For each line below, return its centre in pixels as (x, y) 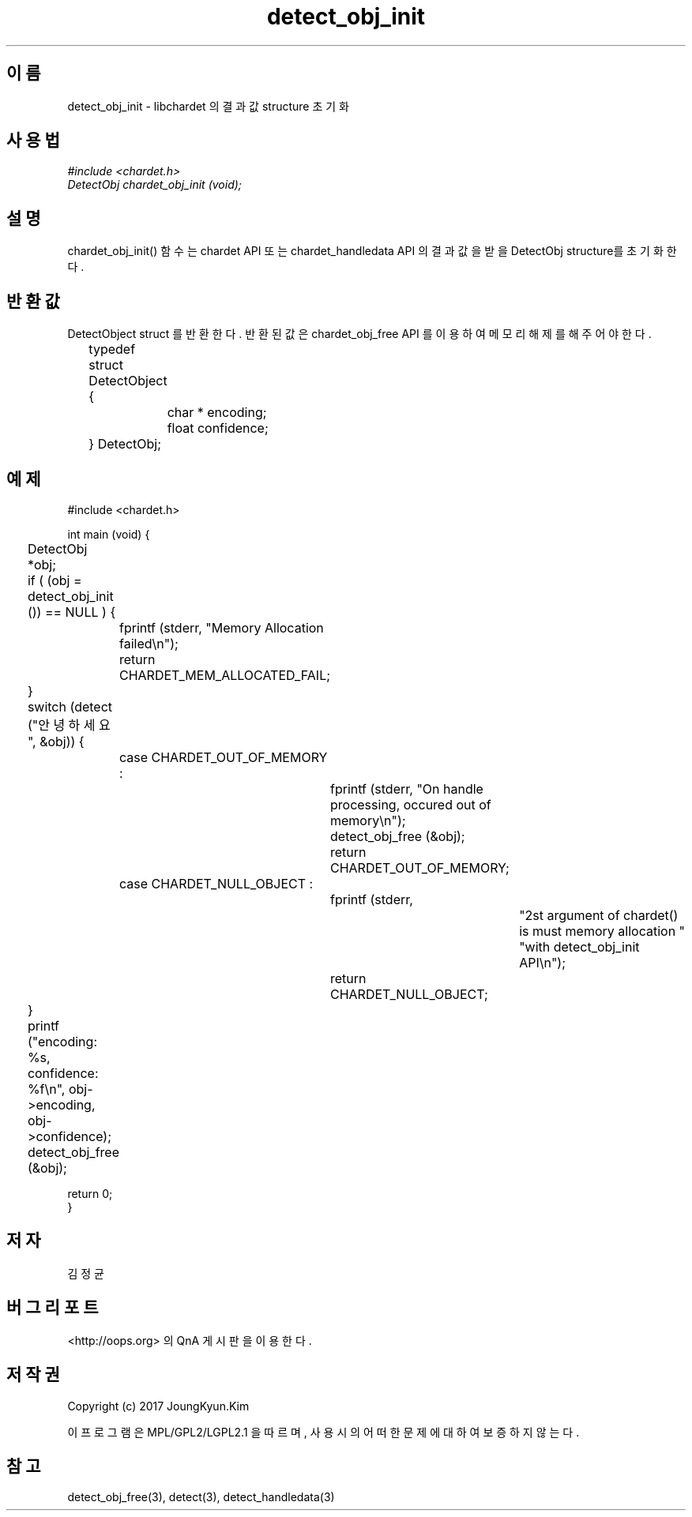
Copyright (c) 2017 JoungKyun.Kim (158, 1406)
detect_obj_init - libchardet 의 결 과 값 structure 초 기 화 (208, 106)
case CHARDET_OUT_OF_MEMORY (223, 757)
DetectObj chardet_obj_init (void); (155, 185)
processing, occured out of (411, 804)
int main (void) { (109, 534)
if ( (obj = (55, 580)
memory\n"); (368, 820)
